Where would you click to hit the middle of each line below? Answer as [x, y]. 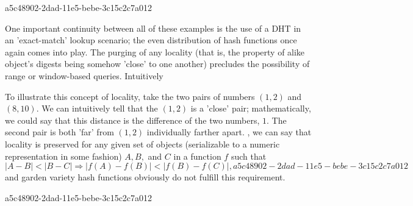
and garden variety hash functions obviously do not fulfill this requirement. [145, 177]
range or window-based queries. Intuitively [84, 75]
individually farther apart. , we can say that [229, 132]
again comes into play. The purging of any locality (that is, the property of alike [155, 51]
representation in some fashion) [63, 156]
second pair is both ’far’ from [59, 132]
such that [249, 156]
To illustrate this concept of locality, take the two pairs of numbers [130, 96]
